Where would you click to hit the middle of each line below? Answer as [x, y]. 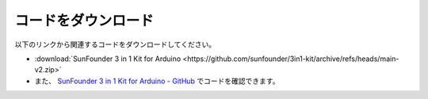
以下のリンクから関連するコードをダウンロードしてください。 [115, 44]
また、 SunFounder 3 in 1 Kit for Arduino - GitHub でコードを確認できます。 [157, 81]
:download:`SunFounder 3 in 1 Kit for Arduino [108, 59]
